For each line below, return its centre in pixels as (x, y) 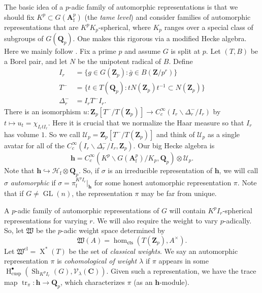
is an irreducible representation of (160, 170)
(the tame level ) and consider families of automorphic (168, 17)
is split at (186, 51)
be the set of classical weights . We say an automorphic (153, 251)
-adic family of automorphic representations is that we (154, 7)
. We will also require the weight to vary (155, 220)
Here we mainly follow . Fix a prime (60, 51)
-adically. (238, 220)
